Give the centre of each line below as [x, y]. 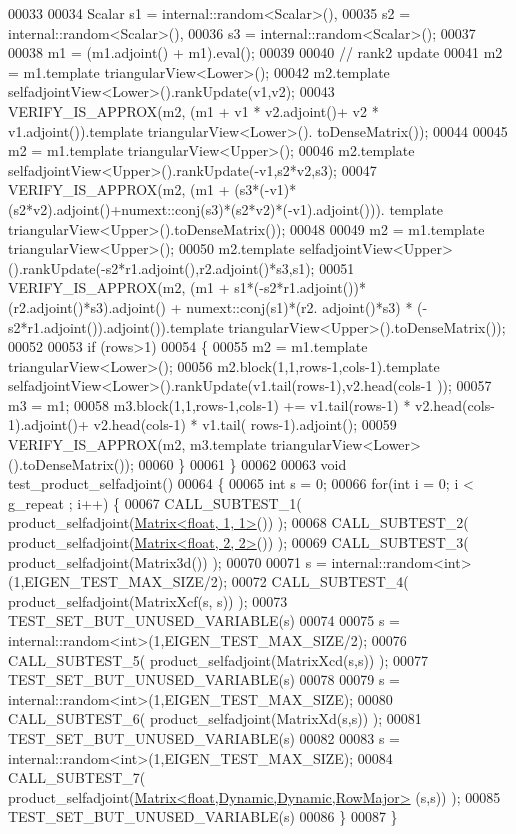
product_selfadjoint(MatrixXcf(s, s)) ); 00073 [148, 600]
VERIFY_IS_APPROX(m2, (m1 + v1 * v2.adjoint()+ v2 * [193, 110]
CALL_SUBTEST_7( [77, 777]
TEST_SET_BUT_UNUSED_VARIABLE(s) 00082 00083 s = [204, 737]
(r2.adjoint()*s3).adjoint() [87, 306]
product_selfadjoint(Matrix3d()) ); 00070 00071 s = [167, 561]
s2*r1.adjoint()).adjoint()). [89, 326]
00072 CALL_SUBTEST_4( [320, 581]
